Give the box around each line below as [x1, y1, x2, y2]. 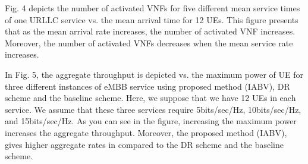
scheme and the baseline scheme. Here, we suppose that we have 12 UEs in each [5, 92, 296, 104]
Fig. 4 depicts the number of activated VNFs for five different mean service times [5, 2, 300, 14]
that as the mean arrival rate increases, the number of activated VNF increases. [5, 25, 296, 37]
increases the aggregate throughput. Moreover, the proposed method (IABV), [5, 126, 287, 138]
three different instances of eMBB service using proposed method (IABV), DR [5, 80, 290, 92]
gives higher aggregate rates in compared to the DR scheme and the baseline [5, 138, 284, 150]
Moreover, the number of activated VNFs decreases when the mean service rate [5, 36, 293, 49]
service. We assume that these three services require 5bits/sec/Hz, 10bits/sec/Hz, [5, 103, 301, 115]
